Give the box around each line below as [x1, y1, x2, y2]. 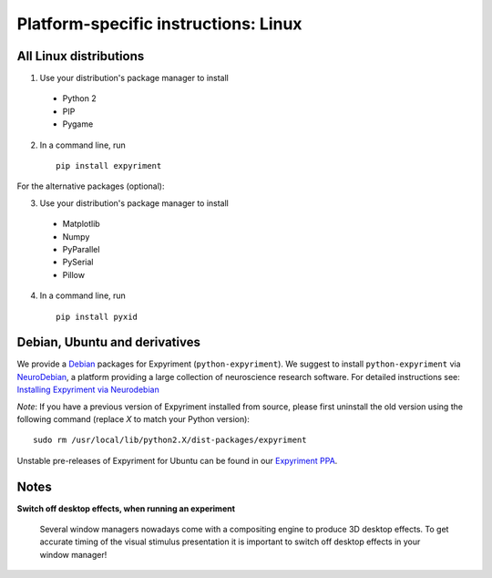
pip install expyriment [56, 160, 162, 171]
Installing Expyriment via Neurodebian [16, 384, 159, 396]
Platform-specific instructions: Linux [16, 14, 302, 34]
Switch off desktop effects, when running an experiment [16, 502, 236, 514]
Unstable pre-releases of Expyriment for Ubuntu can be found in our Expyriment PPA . [16, 455, 338, 466]
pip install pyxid [56, 311, 138, 322]
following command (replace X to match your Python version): [16, 414, 251, 424]
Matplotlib [62, 219, 100, 230]
